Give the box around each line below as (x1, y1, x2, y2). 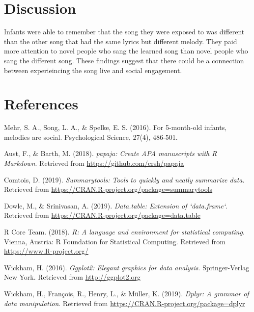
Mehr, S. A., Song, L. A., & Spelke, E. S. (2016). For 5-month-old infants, (4, 122, 227, 132)
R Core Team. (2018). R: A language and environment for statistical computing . (4, 226, 245, 236)
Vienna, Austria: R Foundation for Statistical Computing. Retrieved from (4, 236, 226, 246)
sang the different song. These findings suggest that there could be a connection (4, 55, 244, 65)
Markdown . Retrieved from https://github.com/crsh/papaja (4, 158, 184, 168)
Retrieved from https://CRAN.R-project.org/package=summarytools (4, 184, 213, 194)
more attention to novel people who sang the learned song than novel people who (4, 46, 248, 56)
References (4, 94, 79, 114)
